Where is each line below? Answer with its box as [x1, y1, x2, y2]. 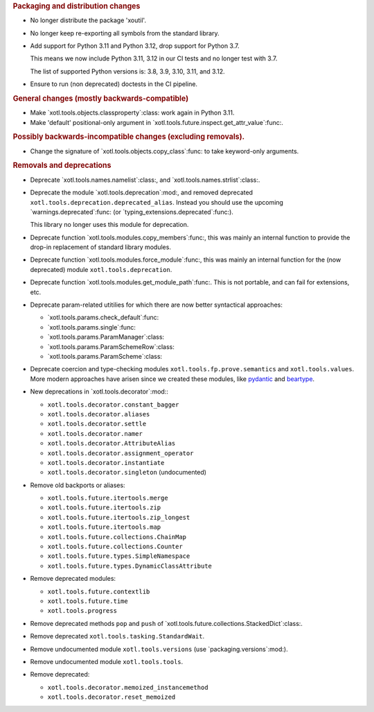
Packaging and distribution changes [12, 1, 141, 10]
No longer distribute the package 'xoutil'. [30, 16, 147, 24]
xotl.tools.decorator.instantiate [47, 459, 165, 466]
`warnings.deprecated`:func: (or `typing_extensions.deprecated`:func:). [30, 207, 233, 216]
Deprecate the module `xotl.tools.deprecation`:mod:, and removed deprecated [30, 188, 253, 197]
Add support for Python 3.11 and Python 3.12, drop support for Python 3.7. [30, 42, 240, 50]
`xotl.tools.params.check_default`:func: [47, 313, 159, 322]
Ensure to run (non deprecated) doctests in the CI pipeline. [30, 80, 197, 88]
